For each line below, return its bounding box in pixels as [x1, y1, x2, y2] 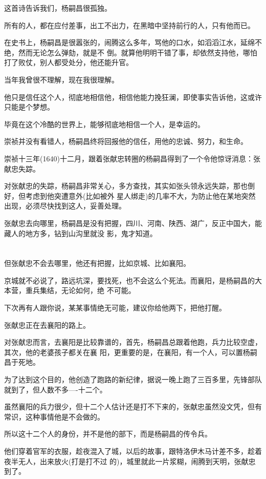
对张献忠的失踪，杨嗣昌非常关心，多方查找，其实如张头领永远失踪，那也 [4, 180, 248, 191]
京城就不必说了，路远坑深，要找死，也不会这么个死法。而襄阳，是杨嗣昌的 [4, 275, 255, 285]
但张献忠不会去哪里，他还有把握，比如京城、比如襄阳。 [4, 258, 190, 268]
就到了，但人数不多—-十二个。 [4, 384, 107, 394]
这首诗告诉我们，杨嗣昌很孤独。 [4, 3, 112, 13]
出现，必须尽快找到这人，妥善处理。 [4, 200, 126, 211]
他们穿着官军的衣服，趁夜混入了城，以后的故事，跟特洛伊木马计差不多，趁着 [4, 446, 262, 456]
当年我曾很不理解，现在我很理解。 [4, 74, 119, 85]
